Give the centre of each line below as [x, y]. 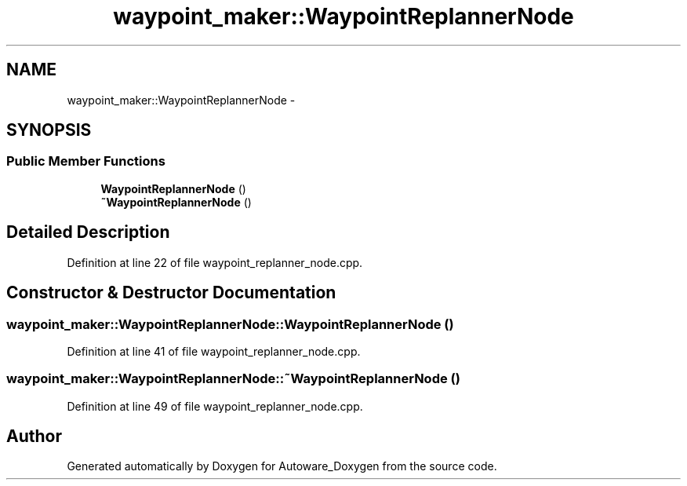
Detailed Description [88, 232]
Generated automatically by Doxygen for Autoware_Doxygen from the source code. [282, 466]
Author [34, 437]
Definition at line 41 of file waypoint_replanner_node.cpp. [214, 351]
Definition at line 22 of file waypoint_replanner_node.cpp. [215, 262]
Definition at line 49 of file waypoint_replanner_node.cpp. [215, 406]
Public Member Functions [86, 161]
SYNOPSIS [49, 130]
